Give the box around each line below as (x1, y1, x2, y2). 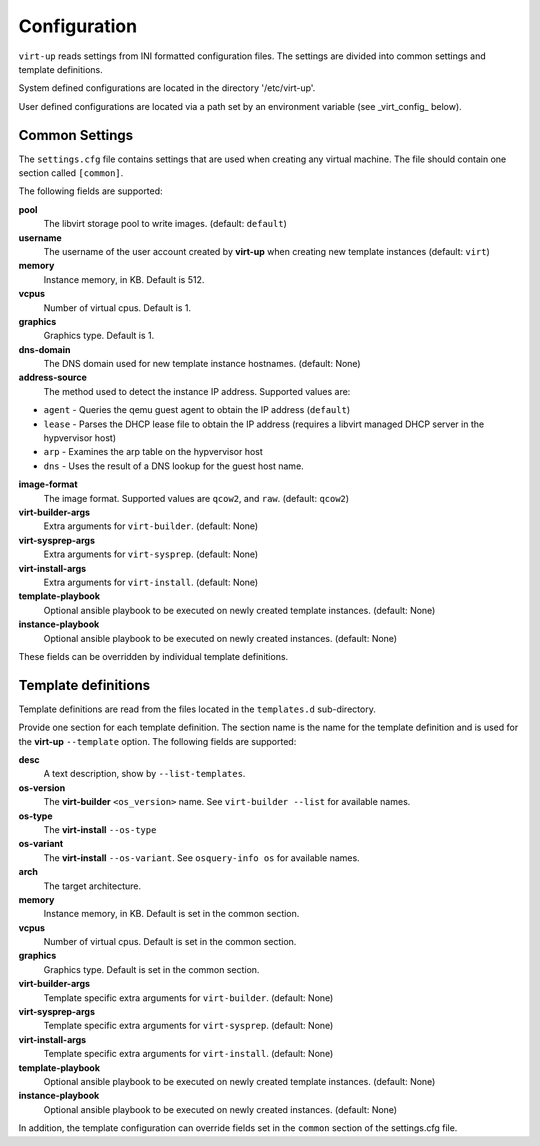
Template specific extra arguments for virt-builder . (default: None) (43, 991, 334, 1004)
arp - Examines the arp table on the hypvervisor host (43, 446, 264, 458)
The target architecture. (43, 880, 142, 892)
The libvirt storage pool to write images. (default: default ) (43, 218, 287, 230)
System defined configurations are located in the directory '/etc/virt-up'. (18, 82, 316, 94)
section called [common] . (18, 167, 124, 179)
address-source (18, 371, 87, 384)
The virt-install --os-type (43, 823, 157, 835)
